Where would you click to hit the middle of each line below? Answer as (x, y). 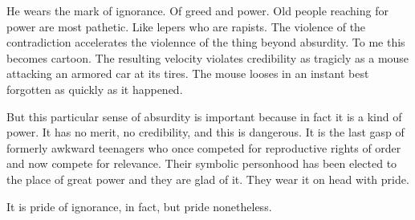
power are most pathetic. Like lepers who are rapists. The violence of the (186, 26)
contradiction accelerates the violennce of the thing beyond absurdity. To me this (206, 42)
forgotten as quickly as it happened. (95, 89)
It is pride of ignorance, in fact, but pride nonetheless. (139, 206)
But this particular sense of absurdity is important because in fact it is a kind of (204, 116)
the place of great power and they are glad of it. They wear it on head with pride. (208, 179)
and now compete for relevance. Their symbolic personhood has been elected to (202, 163)
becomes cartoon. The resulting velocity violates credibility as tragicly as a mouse (208, 57)
